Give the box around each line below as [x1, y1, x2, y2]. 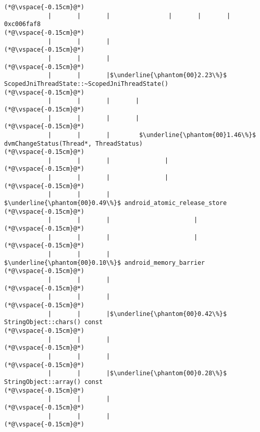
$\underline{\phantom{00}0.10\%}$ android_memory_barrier [4, 259, 205, 266]
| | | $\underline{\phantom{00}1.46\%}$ [47, 131, 256, 139]
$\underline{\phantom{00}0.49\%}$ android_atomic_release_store [4, 199, 227, 207]
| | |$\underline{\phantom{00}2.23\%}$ [47, 72, 227, 79]
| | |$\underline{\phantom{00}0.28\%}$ [47, 370, 227, 377]
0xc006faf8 [4, 20, 41, 28]
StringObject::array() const [4, 378, 103, 385]
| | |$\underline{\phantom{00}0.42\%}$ [47, 310, 227, 317]
